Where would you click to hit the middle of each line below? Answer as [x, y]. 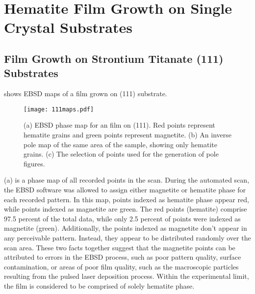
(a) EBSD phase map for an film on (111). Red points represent [119, 125]
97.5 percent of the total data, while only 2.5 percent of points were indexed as [122, 218]
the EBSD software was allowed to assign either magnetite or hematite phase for [125, 189]
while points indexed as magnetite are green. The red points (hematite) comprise [126, 209]
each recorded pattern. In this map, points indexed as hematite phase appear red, [127, 199]
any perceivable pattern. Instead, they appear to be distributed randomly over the [127, 237]
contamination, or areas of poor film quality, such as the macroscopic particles [121, 266]
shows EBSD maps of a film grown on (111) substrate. [86, 94]
